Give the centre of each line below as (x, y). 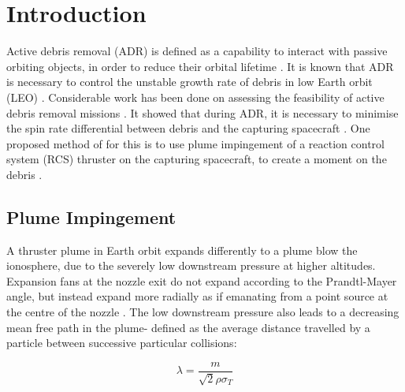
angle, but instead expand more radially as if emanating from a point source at (197, 296)
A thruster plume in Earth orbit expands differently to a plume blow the (182, 250)
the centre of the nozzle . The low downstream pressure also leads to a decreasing (203, 312)
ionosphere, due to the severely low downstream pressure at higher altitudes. (191, 265)
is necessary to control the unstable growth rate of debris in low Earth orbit (189, 82)
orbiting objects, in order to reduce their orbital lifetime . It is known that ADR (200, 66)
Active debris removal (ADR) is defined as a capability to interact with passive (197, 51)
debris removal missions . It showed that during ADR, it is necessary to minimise (202, 112)
